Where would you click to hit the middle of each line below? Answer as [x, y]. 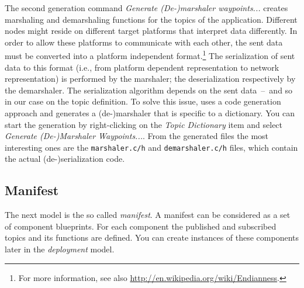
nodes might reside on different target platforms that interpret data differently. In [151, 31]
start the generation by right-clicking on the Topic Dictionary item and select [144, 124]
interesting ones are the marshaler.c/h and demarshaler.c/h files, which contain [151, 147]
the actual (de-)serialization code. [65, 159]
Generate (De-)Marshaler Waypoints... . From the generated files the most [137, 136]
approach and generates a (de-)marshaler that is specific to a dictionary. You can [150, 113]
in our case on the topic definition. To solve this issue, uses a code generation [143, 101]
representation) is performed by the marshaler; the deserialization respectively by [150, 79]
